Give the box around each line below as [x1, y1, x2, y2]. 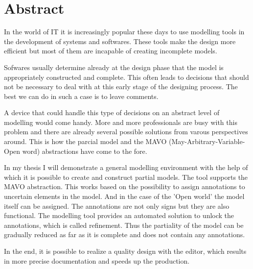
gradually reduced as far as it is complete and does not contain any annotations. [4, 229, 245, 240]
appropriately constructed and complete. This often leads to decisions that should [4, 72, 249, 82]
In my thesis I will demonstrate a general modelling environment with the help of [4, 162, 248, 172]
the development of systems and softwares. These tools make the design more [4, 36, 236, 46]
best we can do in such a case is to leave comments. [4, 91, 159, 101]
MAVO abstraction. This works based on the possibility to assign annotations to [4, 181, 245, 192]
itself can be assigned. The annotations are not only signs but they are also [4, 200, 230, 211]
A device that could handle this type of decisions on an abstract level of [4, 107, 220, 118]
